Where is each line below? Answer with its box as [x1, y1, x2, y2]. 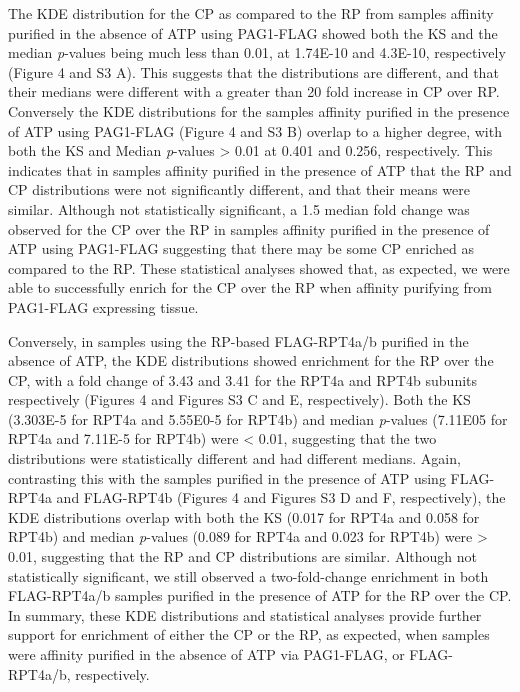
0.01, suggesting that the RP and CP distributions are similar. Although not [8, 546, 477, 567]
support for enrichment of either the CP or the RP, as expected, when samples [8, 624, 490, 645]
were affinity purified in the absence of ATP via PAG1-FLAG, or [8, 644, 405, 664]
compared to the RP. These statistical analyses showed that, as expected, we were [8, 257, 510, 278]
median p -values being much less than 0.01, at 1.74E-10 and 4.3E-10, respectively [8, 42, 506, 63]
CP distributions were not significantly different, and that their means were [8, 179, 470, 200]
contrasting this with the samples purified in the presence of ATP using [8, 467, 446, 488]
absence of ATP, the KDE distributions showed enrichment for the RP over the [8, 350, 494, 371]
